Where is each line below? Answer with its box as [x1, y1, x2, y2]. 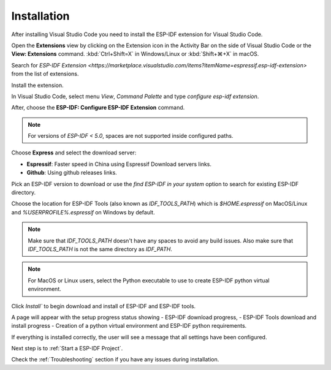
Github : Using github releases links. [26, 169, 118, 176]
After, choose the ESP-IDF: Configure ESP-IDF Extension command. [11, 104, 185, 111]
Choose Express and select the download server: [11, 149, 137, 156]
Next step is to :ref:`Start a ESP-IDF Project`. [11, 345, 123, 352]
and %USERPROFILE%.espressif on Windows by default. [11, 208, 156, 216]
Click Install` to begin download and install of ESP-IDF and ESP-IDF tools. [11, 302, 196, 309]
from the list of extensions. [11, 70, 79, 78]
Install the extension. [11, 81, 64, 89]
